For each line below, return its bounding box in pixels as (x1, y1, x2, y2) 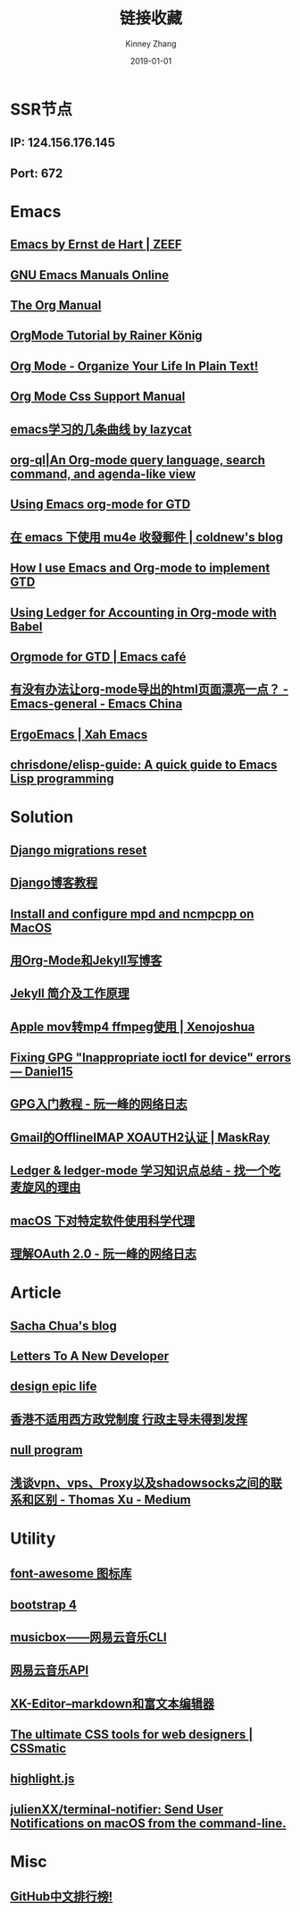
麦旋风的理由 (10, 1180, 81, 1195)
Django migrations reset (10, 842, 147, 858)
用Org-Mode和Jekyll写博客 (10, 952, 162, 968)
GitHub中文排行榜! (10, 1889, 113, 1905)
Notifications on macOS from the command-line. (10, 1815, 287, 1831)
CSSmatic (10, 1741, 67, 1756)
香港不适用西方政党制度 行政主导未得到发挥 (10, 1411, 248, 1426)
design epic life (10, 1379, 97, 1394)
